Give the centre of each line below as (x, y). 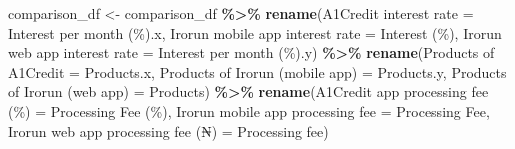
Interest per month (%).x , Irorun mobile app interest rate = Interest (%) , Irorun (255, 32)
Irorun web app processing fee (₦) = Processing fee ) (168, 130)
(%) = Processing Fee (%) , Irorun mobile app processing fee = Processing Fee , (249, 110)
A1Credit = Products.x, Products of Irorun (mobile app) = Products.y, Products (257, 71)
